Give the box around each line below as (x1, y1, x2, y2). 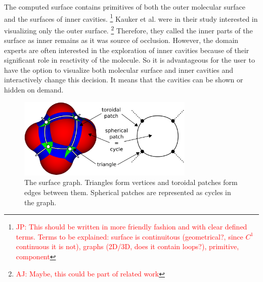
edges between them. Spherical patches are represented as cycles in (24, 186, 231, 197)
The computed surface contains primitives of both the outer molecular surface (4, 2, 245, 12)
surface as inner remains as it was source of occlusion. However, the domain (4, 35, 239, 45)
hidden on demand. (4, 84, 64, 95)
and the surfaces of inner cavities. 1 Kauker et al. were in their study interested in (4, 12, 258, 24)
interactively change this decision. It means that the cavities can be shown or (4, 74, 243, 85)
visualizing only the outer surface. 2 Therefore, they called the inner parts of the (4, 23, 253, 35)
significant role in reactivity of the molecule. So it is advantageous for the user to (4, 55, 255, 65)
